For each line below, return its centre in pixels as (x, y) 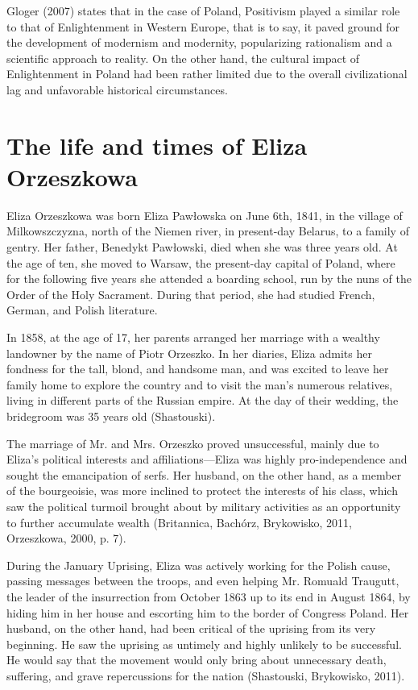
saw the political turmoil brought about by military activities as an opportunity (204, 506)
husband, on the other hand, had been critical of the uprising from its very (191, 628)
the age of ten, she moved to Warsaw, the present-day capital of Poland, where (201, 262)
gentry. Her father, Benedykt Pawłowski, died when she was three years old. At (202, 247)
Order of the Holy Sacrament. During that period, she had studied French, (191, 294)
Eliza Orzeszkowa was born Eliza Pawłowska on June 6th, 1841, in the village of (205, 215)
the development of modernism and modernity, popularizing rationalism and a (199, 42)
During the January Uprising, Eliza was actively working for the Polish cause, (199, 565)
